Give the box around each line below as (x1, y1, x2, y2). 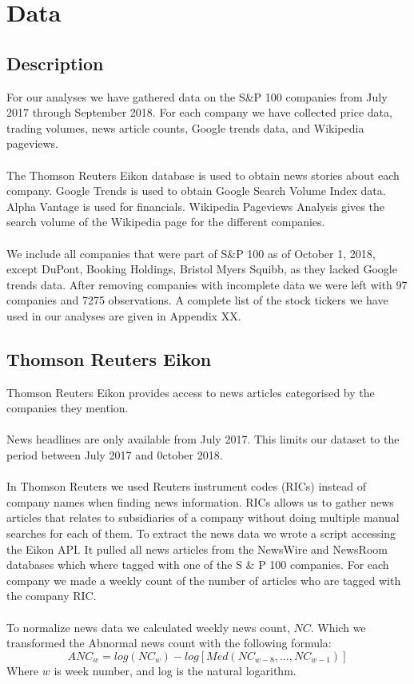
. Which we (310, 618, 366, 635)
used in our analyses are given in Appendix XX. (6, 307, 241, 324)
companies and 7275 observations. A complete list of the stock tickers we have (6, 292, 388, 308)
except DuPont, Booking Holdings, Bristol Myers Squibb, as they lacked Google (6, 260, 397, 277)
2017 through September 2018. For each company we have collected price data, (6, 104, 392, 121)
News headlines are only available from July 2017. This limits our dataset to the (6, 431, 400, 447)
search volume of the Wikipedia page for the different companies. (6, 213, 325, 230)
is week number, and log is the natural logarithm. (54, 662, 297, 678)
